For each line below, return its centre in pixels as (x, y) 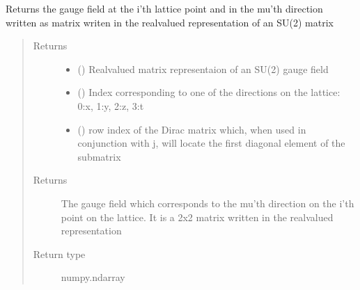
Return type (59, 253)
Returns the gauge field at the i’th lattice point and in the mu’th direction (164, 8)
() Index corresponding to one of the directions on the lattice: (209, 92)
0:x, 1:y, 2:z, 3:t (111, 105)
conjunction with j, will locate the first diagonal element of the (211, 143)
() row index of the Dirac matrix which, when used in (192, 129)
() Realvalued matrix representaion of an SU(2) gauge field (203, 69)
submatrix (99, 156)
